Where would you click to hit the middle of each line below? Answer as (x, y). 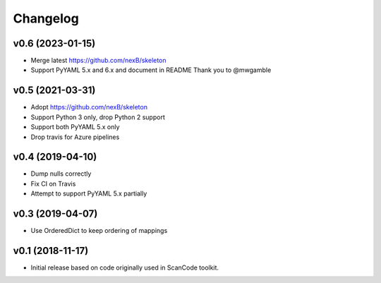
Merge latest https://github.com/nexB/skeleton (98, 61)
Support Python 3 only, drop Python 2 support (98, 117)
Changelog (46, 18)
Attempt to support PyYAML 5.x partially (89, 193)
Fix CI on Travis (53, 183)
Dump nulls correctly (61, 174)
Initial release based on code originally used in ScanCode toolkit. (125, 267)
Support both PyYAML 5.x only (75, 127)
